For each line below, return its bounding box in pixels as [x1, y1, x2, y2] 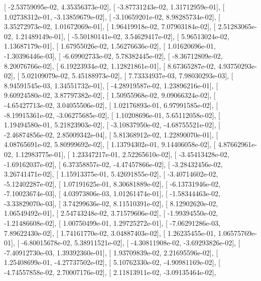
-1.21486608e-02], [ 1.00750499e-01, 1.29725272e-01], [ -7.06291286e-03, [4, 218, 220, 228]
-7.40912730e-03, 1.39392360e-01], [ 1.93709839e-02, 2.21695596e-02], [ [4, 247, 218, 257]
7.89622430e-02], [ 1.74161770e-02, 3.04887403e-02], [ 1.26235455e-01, [4, 227, 216, 238]
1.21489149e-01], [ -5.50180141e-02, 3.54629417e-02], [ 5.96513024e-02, [15, 31, 229, 41]
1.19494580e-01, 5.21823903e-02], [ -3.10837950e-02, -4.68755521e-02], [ [4, 119, 220, 130]
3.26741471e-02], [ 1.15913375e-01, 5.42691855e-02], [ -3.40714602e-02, [4, 169, 218, 179]
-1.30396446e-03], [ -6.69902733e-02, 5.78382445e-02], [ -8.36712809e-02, [4, 50, 223, 61]
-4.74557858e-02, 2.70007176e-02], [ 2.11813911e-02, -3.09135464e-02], [4, 267, 216, 277]
